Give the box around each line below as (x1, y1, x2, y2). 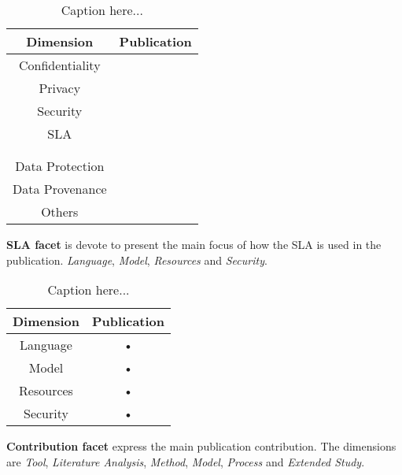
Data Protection (15, 157, 105, 175)
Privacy (39, 79, 81, 97)
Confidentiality (19, 56, 101, 74)
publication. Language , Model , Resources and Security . (6, 251, 267, 268)
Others (41, 202, 79, 221)
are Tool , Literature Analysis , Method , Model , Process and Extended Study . (6, 453, 365, 469)
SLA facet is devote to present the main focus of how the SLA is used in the (6, 236, 382, 252)
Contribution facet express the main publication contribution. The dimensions (6, 438, 396, 455)
